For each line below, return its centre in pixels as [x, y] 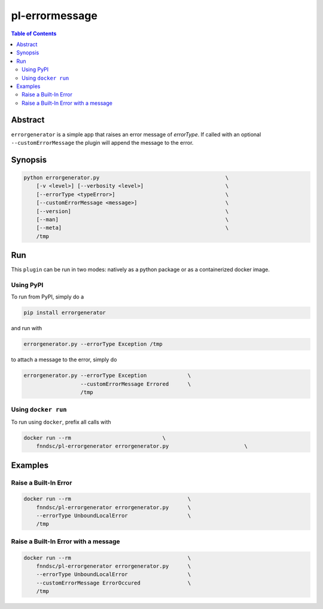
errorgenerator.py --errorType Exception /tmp [93, 344]
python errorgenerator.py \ [126, 177]
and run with [27, 328]
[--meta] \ [132, 228]
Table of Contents [34, 34]
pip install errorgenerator [65, 313]
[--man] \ [132, 219]
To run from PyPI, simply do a [48, 297]
